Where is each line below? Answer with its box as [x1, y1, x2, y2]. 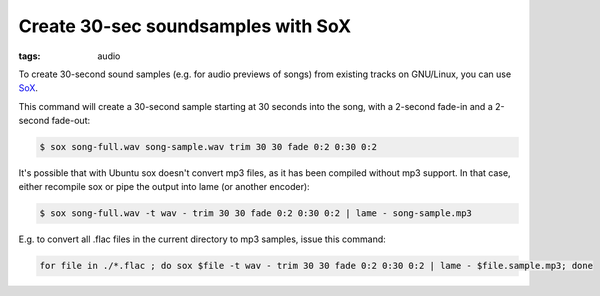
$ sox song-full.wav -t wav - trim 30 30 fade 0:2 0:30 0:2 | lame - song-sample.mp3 [39, 208, 472, 219]
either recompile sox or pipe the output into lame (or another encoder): [18, 181, 310, 193]
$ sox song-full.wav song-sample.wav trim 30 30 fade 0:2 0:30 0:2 [39, 141, 378, 153]
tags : [18, 50, 41, 62]
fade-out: [51, 115, 91, 127]
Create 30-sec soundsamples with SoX [18, 15, 352, 37]
